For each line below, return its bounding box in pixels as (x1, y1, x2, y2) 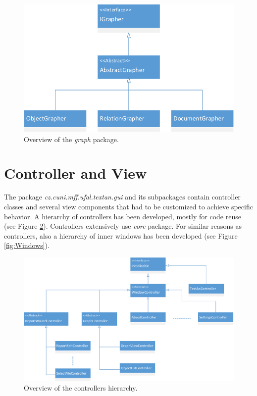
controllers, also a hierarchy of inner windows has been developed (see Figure (4, 230, 238, 241)
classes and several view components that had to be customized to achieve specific (4, 201, 253, 212)
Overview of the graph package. (24, 134, 119, 144)
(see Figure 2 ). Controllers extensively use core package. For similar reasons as (4, 221, 242, 231)
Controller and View (4, 163, 147, 183)
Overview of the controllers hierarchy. (24, 383, 138, 393)
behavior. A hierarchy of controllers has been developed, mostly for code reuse (4, 211, 241, 221)
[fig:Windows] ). (4, 240, 50, 250)
